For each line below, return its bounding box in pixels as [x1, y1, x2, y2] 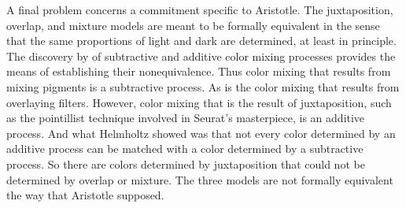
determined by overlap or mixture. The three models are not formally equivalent [6, 171, 393, 188]
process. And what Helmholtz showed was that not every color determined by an [6, 124, 396, 141]
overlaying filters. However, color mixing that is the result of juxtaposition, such [6, 94, 392, 110]
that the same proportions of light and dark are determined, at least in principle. [6, 32, 397, 49]
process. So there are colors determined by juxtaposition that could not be [6, 155, 365, 172]
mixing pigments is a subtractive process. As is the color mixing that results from [6, 78, 400, 95]
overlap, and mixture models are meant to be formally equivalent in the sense [6, 17, 380, 33]
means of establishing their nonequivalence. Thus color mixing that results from [6, 63, 391, 80]
